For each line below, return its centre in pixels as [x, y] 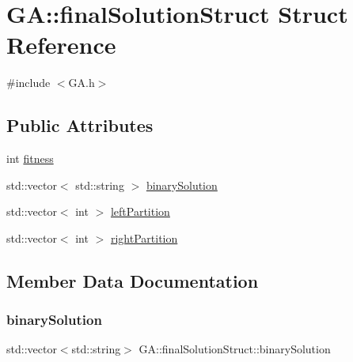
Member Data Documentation [133, 280]
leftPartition [140, 211]
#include [28, 83]
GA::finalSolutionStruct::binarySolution [235, 349]
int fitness [30, 158]
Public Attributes [80, 125]
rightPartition [144, 238]
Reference [61, 45]
